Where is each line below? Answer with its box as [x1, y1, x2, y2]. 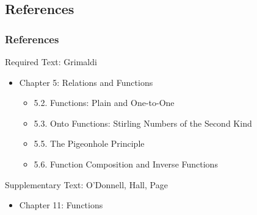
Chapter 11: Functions [19, 199, 103, 211]
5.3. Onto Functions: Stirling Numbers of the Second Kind [34, 116, 252, 129]
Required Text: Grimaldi [5, 55, 97, 68]
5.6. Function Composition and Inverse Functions [34, 157, 218, 170]
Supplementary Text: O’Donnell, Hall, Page [5, 178, 168, 191]
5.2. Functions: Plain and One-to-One [34, 96, 175, 109]
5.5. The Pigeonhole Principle [34, 137, 145, 150]
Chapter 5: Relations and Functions [19, 76, 153, 88]
